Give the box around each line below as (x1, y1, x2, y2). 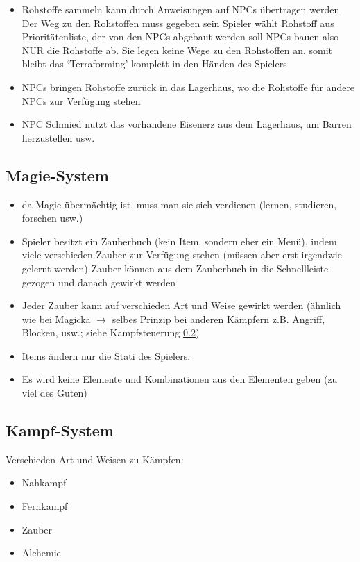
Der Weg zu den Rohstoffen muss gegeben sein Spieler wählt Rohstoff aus (22, 15, 334, 30)
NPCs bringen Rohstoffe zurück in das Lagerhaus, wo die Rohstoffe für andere (22, 79, 355, 94)
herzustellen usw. (22, 130, 95, 144)
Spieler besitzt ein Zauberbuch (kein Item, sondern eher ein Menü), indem (22, 233, 337, 248)
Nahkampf (22, 475, 67, 490)
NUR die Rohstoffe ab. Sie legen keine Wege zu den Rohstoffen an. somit (22, 42, 332, 57)
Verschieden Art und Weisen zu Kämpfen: (6, 452, 184, 466)
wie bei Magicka (22, 311, 91, 326)
